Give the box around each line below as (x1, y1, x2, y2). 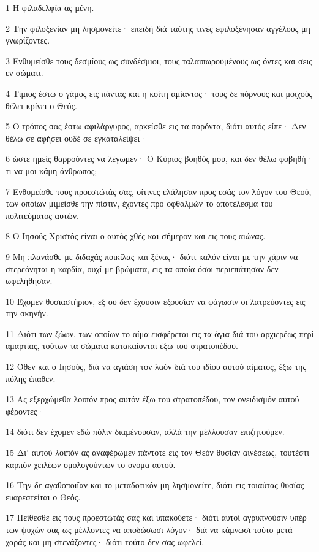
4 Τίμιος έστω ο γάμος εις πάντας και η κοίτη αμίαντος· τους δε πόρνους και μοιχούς (6, 86, 313, 99)
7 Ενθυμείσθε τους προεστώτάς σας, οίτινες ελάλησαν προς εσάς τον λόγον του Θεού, (6, 185, 312, 197)
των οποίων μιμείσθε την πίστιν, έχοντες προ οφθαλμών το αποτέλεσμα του (6, 197, 273, 210)
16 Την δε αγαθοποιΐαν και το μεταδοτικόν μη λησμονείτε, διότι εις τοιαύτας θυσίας (6, 478, 304, 491)
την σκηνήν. (6, 307, 48, 320)
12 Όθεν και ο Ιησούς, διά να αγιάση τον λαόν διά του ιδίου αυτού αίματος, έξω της (6, 360, 306, 373)
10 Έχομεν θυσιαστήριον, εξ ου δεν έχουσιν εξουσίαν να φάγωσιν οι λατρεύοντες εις (6, 294, 306, 307)
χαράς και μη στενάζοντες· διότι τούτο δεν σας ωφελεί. (6, 535, 205, 548)
